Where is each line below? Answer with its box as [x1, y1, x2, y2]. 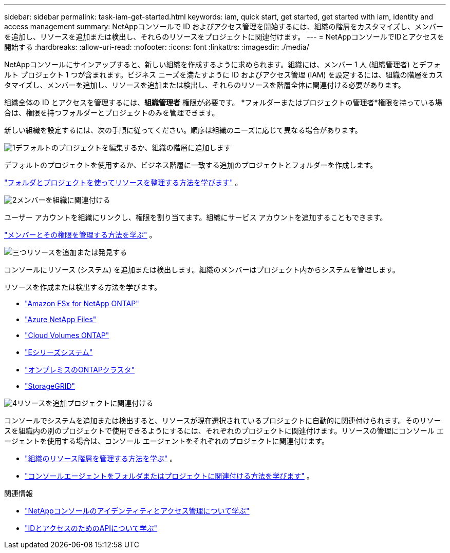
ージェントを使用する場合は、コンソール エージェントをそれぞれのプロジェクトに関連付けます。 [4, 437, 329, 445]
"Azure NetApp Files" [25, 315, 97, 324]
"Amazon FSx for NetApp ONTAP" [25, 299, 139, 308]
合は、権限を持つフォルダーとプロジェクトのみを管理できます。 [4, 108, 219, 117]
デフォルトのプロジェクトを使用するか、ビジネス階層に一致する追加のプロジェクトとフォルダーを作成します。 [4, 161, 378, 169]
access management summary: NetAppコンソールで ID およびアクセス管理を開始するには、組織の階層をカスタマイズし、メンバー [4, 22, 444, 31]
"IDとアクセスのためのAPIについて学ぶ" [25, 524, 158, 532]
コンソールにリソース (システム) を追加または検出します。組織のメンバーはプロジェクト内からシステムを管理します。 [4, 265, 400, 274]
